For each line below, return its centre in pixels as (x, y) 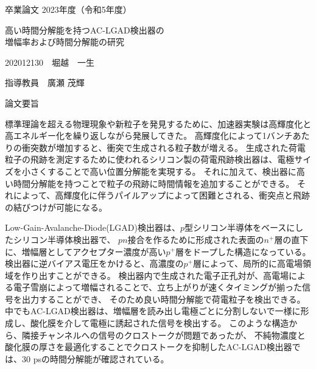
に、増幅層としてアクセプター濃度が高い (86, 251)
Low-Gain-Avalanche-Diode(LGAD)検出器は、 (93, 227)
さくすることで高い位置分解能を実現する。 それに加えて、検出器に (163, 171)
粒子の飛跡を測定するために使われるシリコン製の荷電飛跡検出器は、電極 (150, 159)
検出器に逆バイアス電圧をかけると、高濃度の (94, 263)
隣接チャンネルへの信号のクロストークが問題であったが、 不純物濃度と (163, 335)
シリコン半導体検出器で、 (64, 239)
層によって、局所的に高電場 (248, 263)
